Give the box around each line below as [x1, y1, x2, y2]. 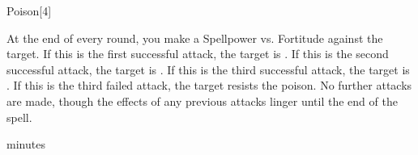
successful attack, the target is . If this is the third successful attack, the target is [6, 61, 410, 77]
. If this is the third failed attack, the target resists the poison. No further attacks [6, 77, 412, 94]
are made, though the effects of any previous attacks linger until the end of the [6, 92, 398, 109]
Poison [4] [6, 2, 52, 19]
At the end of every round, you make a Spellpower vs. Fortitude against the [6, 29, 383, 46]
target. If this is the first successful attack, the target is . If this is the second [6, 45, 389, 62]
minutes [6, 136, 45, 153]
